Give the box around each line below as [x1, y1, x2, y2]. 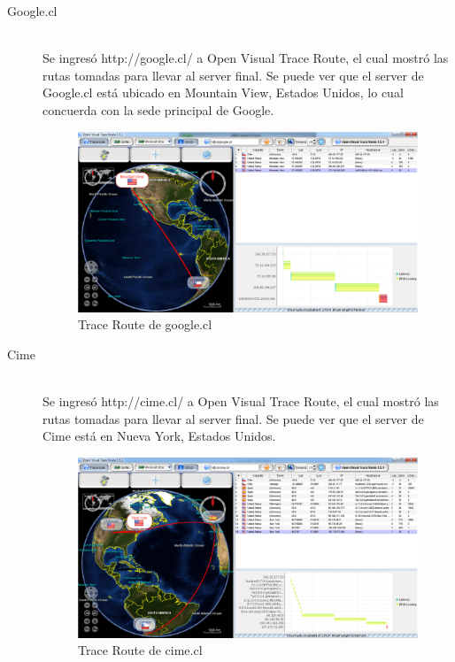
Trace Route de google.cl [78, 315, 212, 334]
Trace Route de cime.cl [78, 641, 203, 659]
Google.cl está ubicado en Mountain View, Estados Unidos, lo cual [42, 83, 404, 102]
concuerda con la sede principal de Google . [42, 100, 274, 119]
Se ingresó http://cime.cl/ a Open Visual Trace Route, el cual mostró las [42, 391, 439, 410]
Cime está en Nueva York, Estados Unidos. [42, 427, 276, 445]
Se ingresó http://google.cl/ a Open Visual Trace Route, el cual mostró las [42, 49, 449, 67]
